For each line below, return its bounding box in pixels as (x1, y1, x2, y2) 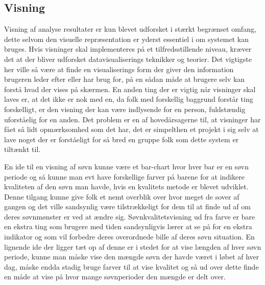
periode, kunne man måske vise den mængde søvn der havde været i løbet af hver (4, 251, 259, 262)
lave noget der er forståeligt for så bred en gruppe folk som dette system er (4, 134, 239, 144)
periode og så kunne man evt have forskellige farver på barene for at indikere (4, 171, 245, 182)
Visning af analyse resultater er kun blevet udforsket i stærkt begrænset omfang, (4, 24, 256, 34)
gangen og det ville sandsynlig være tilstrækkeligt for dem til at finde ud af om (4, 201, 251, 212)
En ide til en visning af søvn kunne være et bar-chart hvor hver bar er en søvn (4, 161, 249, 171)
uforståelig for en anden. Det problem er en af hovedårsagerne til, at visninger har (4, 114, 261, 124)
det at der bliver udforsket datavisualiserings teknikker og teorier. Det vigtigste (4, 53, 252, 64)
